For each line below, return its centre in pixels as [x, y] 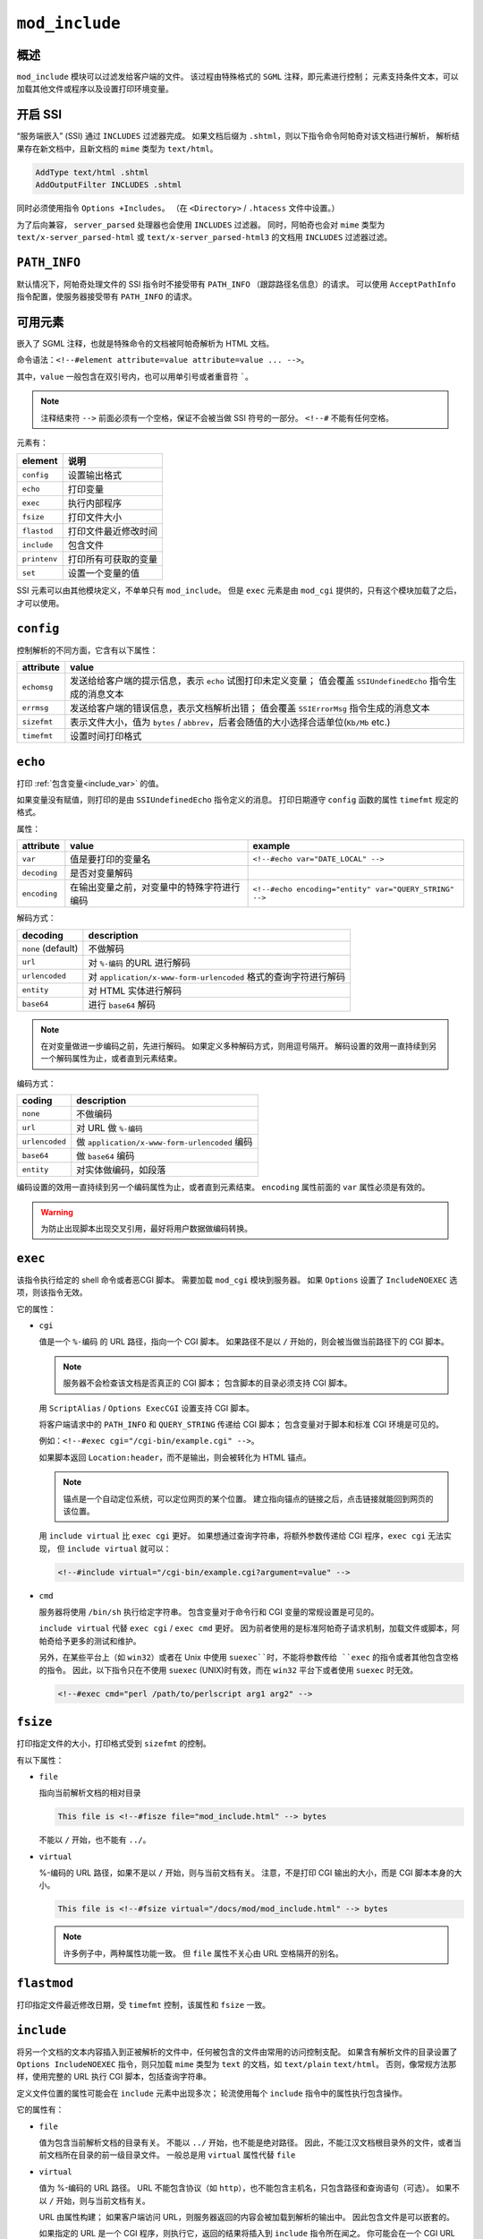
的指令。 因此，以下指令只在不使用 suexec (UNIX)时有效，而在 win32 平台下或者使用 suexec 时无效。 [229, 1669]
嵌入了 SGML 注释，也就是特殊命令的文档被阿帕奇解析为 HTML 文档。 [145, 344]
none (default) [50, 948]
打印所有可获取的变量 [113, 560]
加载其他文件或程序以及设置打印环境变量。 [95, 89]
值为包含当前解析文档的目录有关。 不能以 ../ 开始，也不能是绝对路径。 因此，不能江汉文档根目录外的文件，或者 [246, 2142]
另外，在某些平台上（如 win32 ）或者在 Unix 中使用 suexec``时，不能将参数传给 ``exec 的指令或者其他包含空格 [249, 1658]
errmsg [35, 708]
